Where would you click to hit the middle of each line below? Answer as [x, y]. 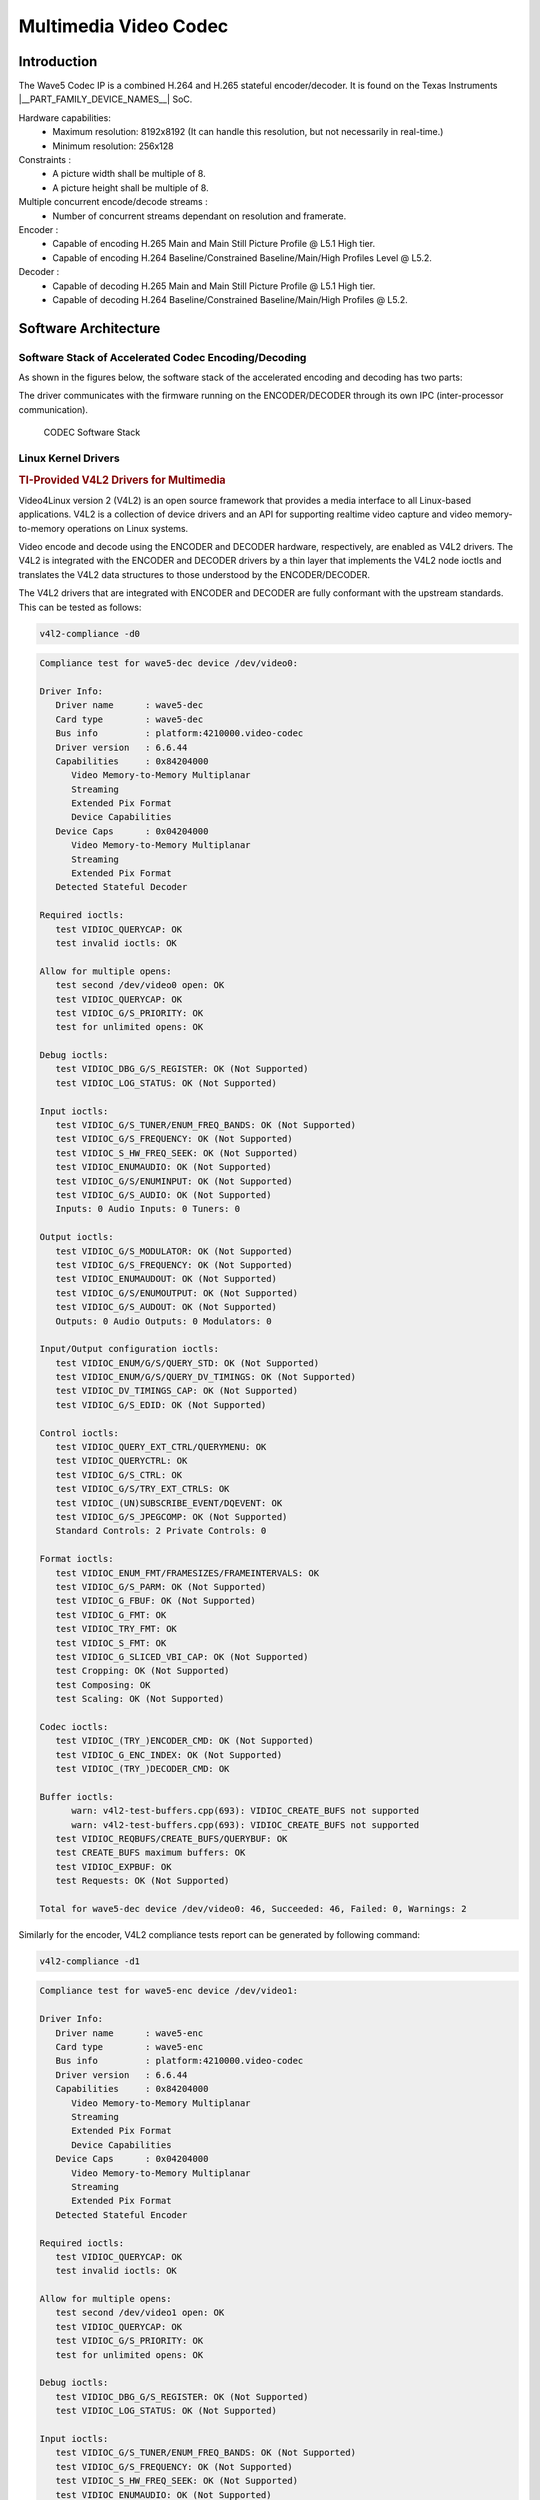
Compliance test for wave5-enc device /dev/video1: [169, 1991]
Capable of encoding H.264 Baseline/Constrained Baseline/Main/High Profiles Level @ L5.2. [242, 257]
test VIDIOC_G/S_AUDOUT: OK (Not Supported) [166, 1307]
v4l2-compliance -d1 [89, 1961]
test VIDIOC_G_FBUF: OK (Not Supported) [156, 1601]
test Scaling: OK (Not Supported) [140, 1699]
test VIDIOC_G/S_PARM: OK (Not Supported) [161, 1586]
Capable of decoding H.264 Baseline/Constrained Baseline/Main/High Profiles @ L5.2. [230, 299]
